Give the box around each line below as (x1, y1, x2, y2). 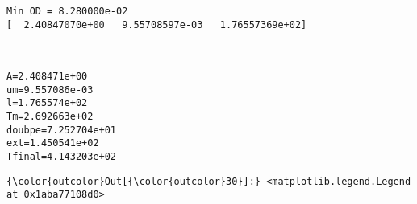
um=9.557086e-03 (6, 84, 94, 96)
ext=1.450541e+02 (6, 137, 99, 149)
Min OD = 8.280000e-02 (6, 6, 128, 17)
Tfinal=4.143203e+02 (6, 150, 117, 162)
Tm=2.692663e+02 (6, 110, 94, 122)
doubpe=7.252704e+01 (6, 124, 117, 136)
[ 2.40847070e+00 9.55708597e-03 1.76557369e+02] (6, 18, 307, 31)
